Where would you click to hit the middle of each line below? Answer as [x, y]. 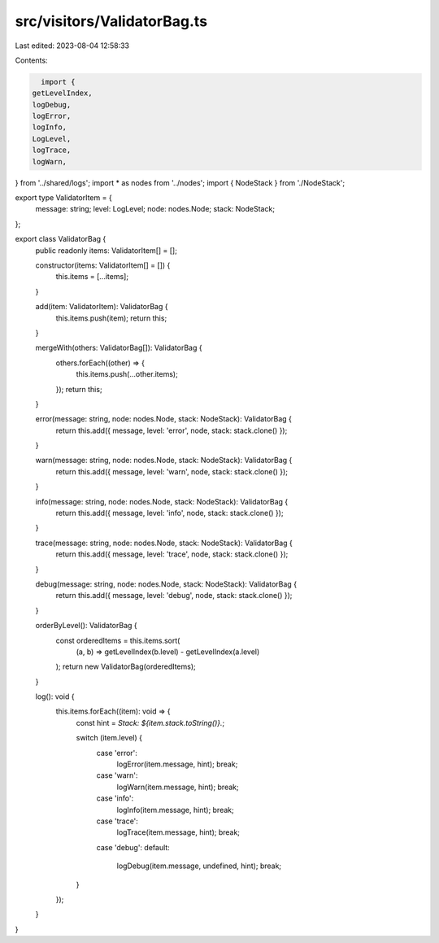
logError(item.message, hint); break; [177, 764]
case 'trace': [117, 821]
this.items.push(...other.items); [127, 374]
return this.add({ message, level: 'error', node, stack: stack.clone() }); [172, 430]
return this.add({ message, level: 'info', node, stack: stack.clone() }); [170, 513]
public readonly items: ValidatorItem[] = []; [106, 250]
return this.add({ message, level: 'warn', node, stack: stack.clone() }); [172, 471]
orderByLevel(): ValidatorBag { [86, 626]
